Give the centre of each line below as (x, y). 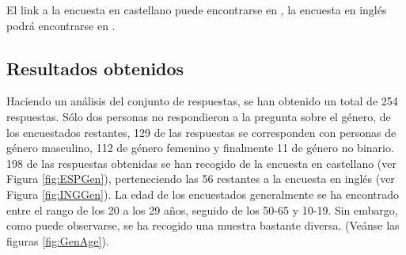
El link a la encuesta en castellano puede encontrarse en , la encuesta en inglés (197, 10)
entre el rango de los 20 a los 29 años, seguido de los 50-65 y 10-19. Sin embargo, (202, 209)
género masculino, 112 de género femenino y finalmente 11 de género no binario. (200, 148)
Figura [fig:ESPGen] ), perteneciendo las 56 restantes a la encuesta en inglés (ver (201, 179)
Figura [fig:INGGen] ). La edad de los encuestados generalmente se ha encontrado (203, 194)
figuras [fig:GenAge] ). (58, 240)
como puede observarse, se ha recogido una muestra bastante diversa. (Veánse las (203, 225)
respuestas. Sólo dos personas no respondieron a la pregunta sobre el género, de (199, 116)
